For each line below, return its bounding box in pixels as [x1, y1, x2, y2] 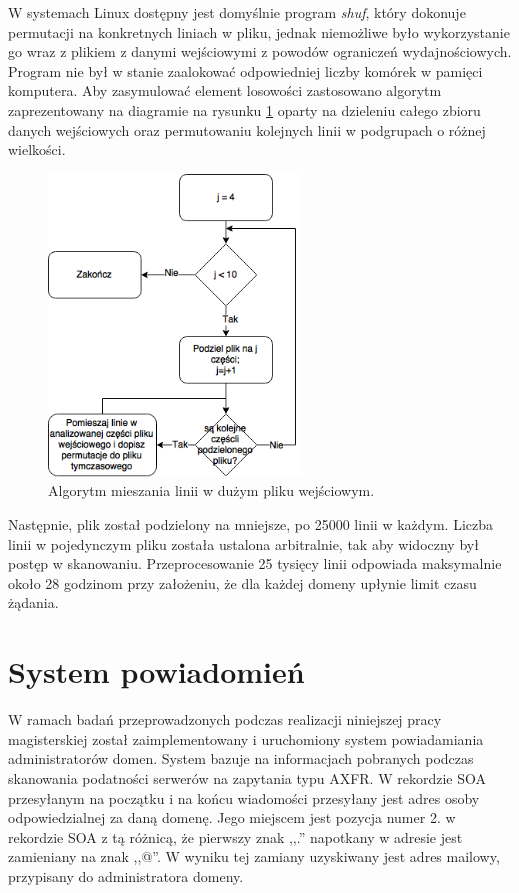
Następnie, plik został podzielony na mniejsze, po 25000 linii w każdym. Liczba [8, 514, 494, 535]
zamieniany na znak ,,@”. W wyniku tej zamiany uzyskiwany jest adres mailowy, [8, 846, 500, 867]
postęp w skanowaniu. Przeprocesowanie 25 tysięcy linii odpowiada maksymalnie [8, 553, 502, 574]
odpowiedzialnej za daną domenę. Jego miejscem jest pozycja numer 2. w [8, 807, 456, 828]
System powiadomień [8, 651, 305, 692]
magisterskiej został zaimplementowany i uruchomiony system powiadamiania [8, 728, 484, 749]
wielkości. [8, 139, 66, 160]
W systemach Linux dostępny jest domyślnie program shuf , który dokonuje [8, 2, 466, 22]
